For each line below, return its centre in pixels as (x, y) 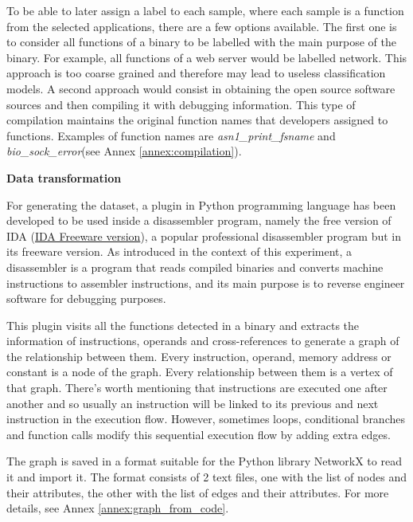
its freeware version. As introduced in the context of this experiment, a (179, 251)
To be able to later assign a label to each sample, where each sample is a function (205, 10)
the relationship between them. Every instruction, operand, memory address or (199, 356)
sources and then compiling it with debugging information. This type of (181, 104)
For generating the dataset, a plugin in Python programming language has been (201, 204)
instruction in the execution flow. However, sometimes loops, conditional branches (206, 419)
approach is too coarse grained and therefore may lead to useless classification (196, 73)
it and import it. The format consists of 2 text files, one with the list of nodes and (206, 477)
